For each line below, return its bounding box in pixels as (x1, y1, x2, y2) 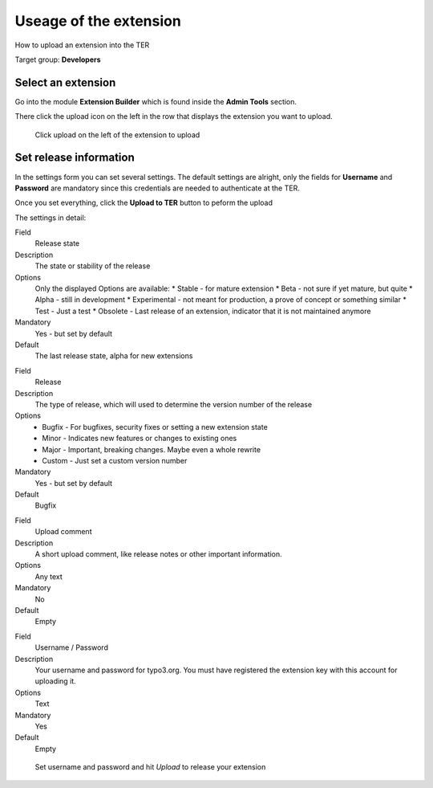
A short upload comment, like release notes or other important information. (34, 549, 282, 559)
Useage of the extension (14, 12, 182, 30)
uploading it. (34, 676, 76, 686)
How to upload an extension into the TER (14, 40, 150, 50)
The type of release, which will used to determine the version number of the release (34, 399, 313, 409)
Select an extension (14, 76, 116, 89)
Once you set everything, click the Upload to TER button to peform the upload (14, 198, 273, 208)
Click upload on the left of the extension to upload (34, 129, 200, 140)
